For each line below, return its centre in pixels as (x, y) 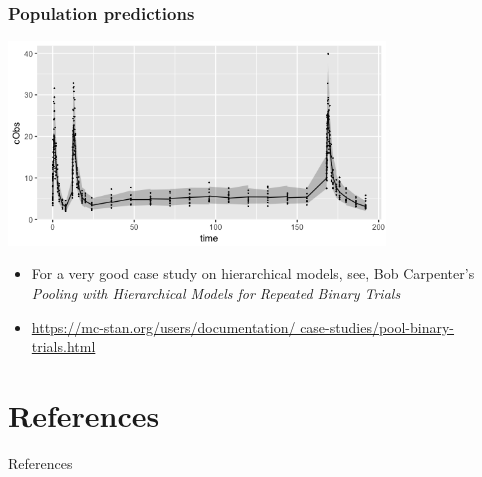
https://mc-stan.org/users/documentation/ (163, 326)
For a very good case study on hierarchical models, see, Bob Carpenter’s (253, 273)
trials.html (63, 346)
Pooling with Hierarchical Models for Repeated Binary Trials (216, 292)
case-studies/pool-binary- (377, 326)
